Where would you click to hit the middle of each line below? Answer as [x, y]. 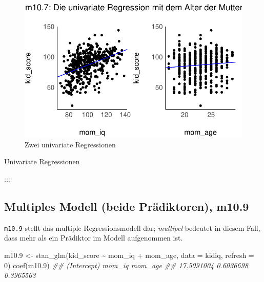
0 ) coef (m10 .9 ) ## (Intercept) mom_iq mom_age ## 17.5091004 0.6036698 [126, 265]
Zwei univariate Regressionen [70, 144]
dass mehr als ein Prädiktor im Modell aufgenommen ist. [94, 238]
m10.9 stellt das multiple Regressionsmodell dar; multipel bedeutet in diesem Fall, [132, 227]
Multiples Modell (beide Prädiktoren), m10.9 [127, 206]
